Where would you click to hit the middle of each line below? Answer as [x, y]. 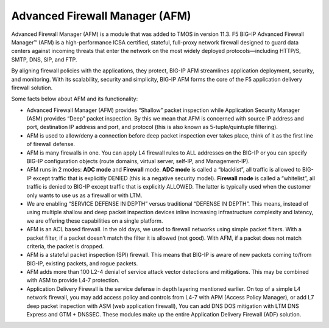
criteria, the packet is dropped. [65, 246]
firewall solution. [32, 88]
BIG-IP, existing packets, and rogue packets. [82, 263]
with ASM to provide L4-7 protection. [73, 281]
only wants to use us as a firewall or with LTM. [84, 195]
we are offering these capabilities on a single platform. [95, 221]
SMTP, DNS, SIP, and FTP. [44, 59]
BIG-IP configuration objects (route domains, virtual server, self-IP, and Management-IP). [138, 161]
